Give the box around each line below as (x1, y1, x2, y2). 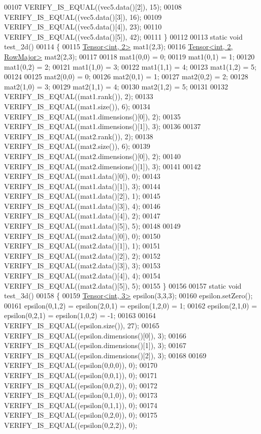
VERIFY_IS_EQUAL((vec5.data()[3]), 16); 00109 (4, 11, 162, 22)
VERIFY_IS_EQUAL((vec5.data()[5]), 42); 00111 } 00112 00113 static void (4, 31, 243, 42)
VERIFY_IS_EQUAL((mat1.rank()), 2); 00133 (4, 91, 153, 102)
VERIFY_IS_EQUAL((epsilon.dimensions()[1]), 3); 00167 (4, 340, 186, 351)
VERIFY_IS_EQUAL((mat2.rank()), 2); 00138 (4, 131, 153, 141)
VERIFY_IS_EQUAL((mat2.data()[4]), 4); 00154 (4, 270, 160, 281)
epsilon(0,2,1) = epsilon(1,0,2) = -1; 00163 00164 (4, 310, 156, 321)
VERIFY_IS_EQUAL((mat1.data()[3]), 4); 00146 (4, 200, 160, 211)
